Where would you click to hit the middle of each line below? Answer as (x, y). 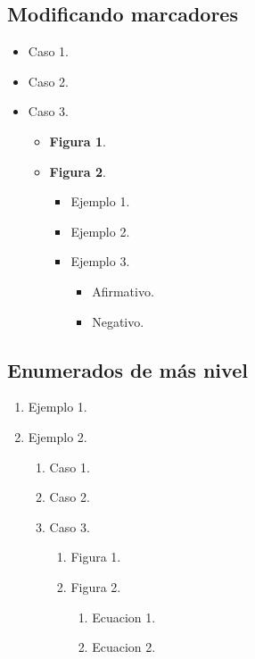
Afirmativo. (123, 291)
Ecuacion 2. (124, 647)
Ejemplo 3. (100, 261)
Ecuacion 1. (124, 617)
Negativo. (118, 321)
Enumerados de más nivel (127, 369)
